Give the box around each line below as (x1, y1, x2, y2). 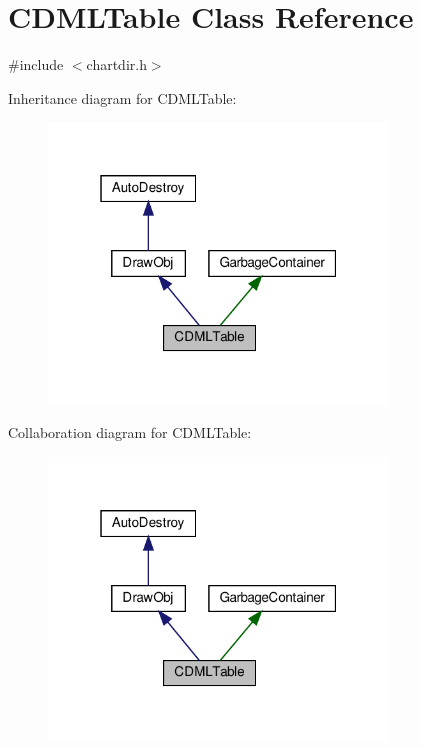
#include (8, 54, 64, 75)
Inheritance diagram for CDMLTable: (8, 87, 237, 108)
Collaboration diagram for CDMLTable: (8, 422, 252, 443)
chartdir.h (86, 54, 147, 75)
